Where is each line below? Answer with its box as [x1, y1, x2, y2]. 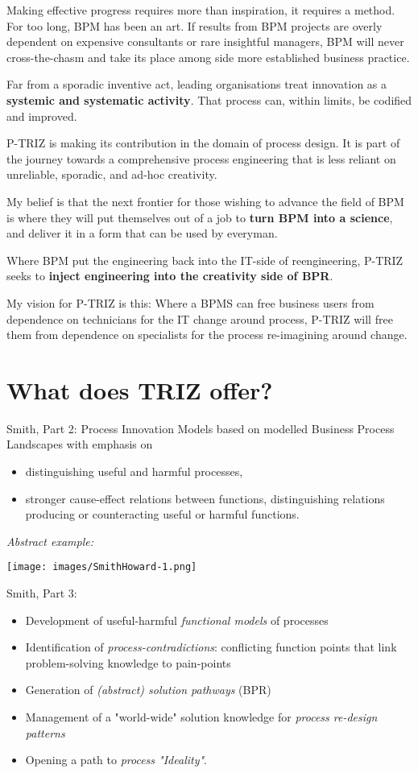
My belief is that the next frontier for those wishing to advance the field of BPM [6, 192, 404, 209]
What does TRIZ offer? [6, 373, 273, 406]
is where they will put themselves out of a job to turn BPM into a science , [6, 209, 393, 225]
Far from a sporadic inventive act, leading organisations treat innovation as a [6, 76, 387, 93]
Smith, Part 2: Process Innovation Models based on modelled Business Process [6, 420, 395, 436]
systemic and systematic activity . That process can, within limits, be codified [6, 91, 412, 108]
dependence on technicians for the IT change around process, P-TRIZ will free [6, 310, 393, 327]
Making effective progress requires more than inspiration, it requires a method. [6, 2, 395, 18]
